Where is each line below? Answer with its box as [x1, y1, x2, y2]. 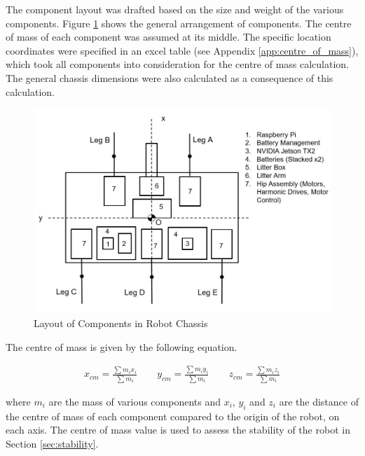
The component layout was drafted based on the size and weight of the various [6, 2, 344, 16]
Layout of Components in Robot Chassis [34, 315, 208, 330]
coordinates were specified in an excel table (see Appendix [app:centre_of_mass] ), [6, 43, 359, 57]
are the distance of [279, 394, 359, 408]
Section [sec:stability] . [6, 436, 99, 450]
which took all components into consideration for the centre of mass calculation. [6, 57, 350, 71]
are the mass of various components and [48, 394, 221, 408]
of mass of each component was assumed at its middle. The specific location [6, 29, 331, 44]
